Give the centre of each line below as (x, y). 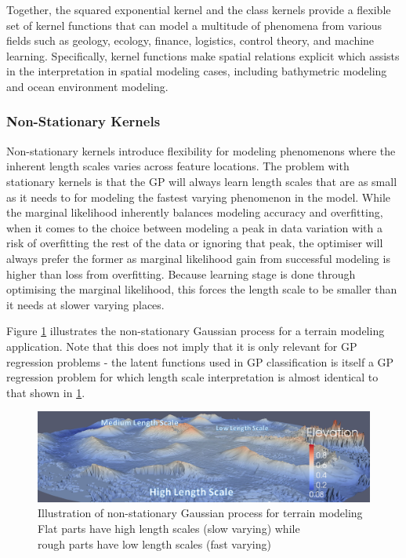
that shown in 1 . (46, 392)
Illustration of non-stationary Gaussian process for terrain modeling (200, 513)
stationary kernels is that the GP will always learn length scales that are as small (202, 181)
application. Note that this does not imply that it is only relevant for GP (182, 346)
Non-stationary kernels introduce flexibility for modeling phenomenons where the (201, 150)
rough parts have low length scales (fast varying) (154, 543)
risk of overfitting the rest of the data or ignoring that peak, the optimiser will (195, 243)
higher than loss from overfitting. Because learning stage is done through (181, 274)
